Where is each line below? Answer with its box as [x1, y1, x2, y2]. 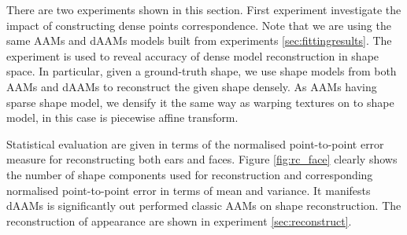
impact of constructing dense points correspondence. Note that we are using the [6, 17, 391, 33]
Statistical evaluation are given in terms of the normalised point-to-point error [6, 135, 384, 152]
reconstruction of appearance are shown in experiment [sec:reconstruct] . [6, 212, 352, 229]
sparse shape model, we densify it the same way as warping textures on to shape [6, 94, 394, 110]
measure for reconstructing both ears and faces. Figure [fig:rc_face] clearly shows [6, 151, 398, 167]
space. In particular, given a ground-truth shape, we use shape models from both [6, 63, 397, 79]
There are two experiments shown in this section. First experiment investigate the [6, 2, 401, 17]
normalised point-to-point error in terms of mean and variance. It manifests [6, 182, 371, 198]
